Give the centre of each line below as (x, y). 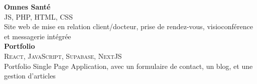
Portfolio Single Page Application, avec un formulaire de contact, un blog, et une (128, 66)
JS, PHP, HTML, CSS (38, 16)
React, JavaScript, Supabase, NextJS (63, 56)
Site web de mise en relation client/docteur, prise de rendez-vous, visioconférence (128, 26)
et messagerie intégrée (38, 36)
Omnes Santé (27, 7)
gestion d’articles (30, 76)
